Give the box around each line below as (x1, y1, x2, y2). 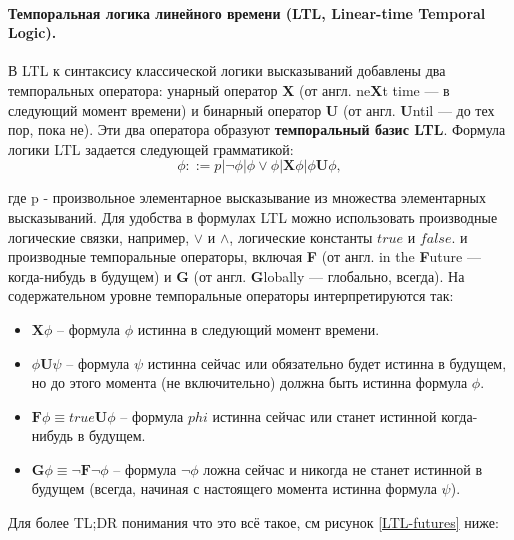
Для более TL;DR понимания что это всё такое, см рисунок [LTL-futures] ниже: (8, 512, 499, 533)
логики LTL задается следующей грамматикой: (8, 138, 294, 159)
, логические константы (229, 226, 373, 247)
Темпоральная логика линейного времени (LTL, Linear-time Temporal (8, 2, 486, 23)
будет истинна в (348, 352, 445, 373)
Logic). (8, 22, 57, 43)
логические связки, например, (8, 226, 190, 247)
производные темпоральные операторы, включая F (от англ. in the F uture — (8, 246, 481, 267)
